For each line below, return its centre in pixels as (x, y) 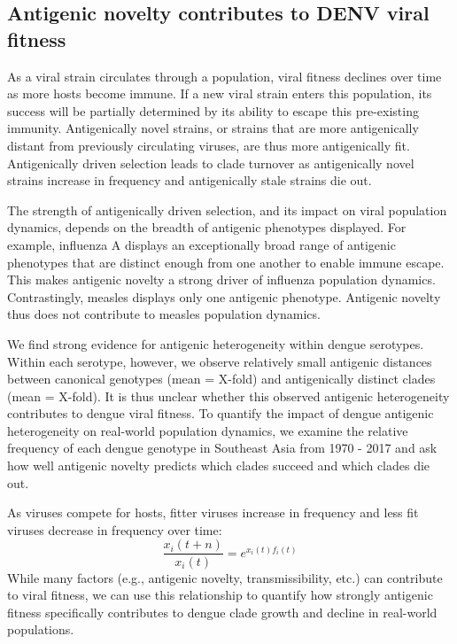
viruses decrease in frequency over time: (115, 529)
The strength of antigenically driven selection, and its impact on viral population (227, 209)
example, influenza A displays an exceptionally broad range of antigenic (201, 244)
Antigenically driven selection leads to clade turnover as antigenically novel (211, 163)
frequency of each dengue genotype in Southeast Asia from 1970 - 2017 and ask (222, 448)
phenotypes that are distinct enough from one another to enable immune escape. (226, 262)
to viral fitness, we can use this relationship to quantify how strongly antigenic (220, 595)
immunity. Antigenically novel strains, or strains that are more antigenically (213, 128)
